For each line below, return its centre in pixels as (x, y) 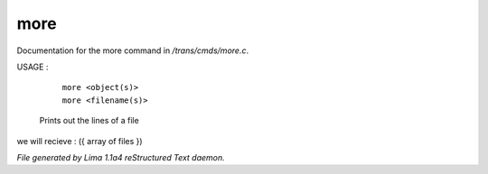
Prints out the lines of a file (89, 121)
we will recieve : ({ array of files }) (80, 141)
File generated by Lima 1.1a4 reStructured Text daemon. (121, 157)
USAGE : (33, 67)
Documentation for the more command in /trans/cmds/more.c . (132, 50)
